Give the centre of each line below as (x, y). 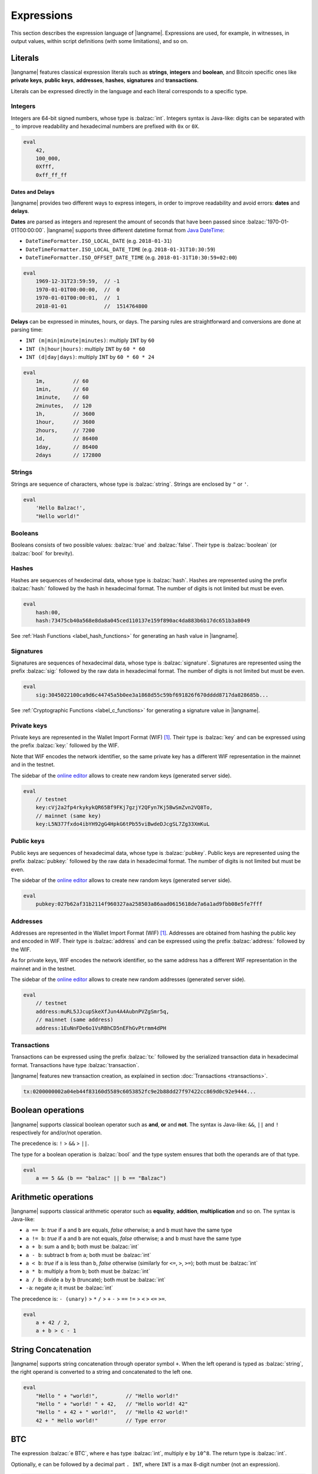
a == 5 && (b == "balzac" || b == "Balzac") (101, 1178)
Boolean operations (48, 1111)
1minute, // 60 (62, 397)
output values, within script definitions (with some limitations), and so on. (100, 41)
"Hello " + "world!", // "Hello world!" (107, 1396)
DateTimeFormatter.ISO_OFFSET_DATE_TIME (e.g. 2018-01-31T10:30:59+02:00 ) (131, 258)
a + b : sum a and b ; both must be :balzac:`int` (82, 1246)
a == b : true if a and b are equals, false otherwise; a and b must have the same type (129, 1230)
